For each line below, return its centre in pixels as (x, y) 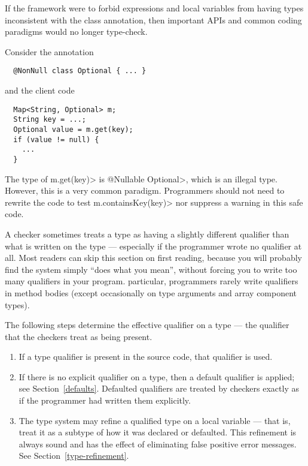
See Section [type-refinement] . (74, 456)
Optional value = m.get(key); (73, 129)
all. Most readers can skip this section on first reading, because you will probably (153, 258)
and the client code (40, 90)
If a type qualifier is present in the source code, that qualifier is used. (146, 357)
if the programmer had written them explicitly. (105, 400)
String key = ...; (50, 120)
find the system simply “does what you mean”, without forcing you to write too (151, 269)
